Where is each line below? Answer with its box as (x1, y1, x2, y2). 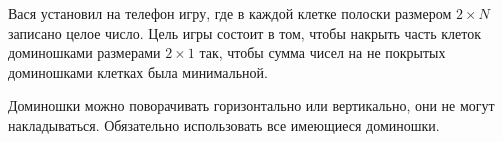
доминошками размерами (8, 42, 161, 63)
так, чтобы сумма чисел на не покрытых (199, 42, 446, 63)
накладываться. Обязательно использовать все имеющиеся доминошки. (8, 114, 440, 135)
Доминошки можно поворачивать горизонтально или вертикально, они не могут (8, 95, 495, 116)
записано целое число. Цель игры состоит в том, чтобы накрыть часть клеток (8, 22, 481, 43)
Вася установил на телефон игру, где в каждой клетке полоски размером (8, 3, 452, 23)
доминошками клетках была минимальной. (8, 61, 268, 82)
